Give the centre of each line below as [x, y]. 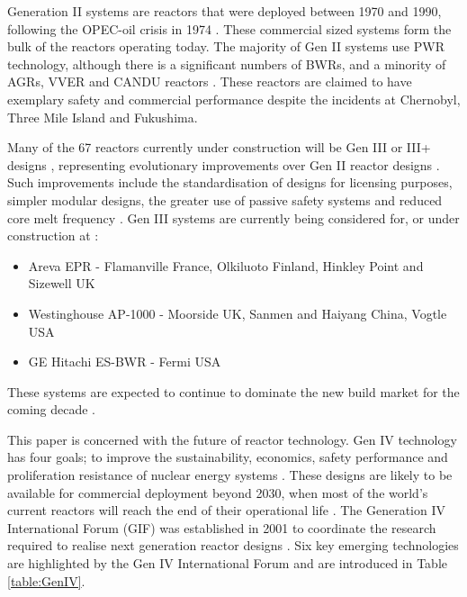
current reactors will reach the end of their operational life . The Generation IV [226, 510]
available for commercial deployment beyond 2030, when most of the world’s [218, 492]
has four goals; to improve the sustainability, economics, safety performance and [228, 457]
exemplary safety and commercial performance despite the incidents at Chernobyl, [234, 99]
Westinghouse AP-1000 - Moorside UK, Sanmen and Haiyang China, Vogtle [238, 313]
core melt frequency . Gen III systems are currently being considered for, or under [233, 217]
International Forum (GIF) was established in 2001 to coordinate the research [222, 527]
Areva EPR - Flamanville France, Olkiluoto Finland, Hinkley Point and [226, 265]
